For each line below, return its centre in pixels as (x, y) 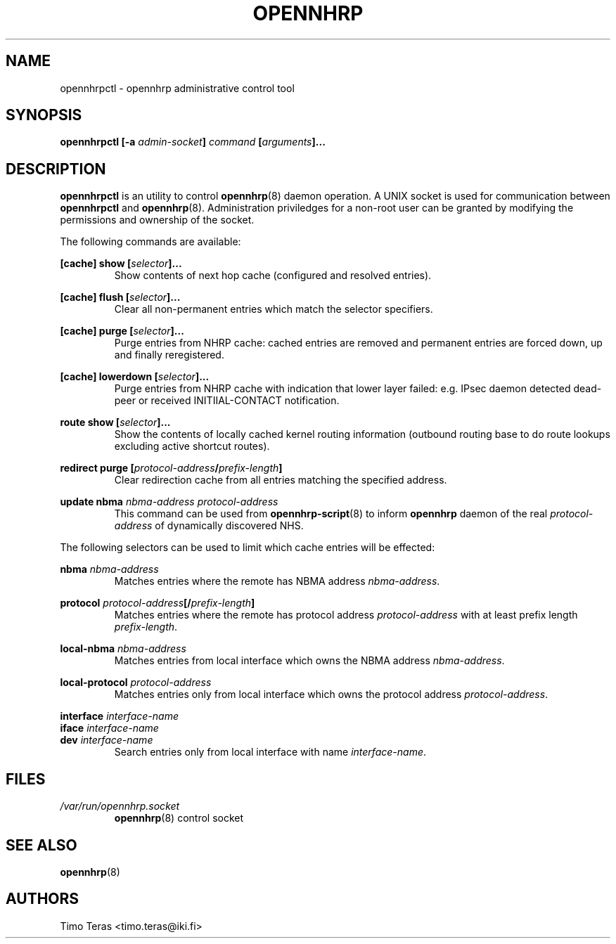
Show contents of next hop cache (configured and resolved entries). (273, 276)
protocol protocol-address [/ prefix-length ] (158, 603)
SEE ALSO (41, 845)
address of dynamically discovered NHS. (209, 526)
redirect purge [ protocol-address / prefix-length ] (171, 468)
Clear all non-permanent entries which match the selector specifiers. (274, 309)
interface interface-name (119, 716)
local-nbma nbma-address (123, 649)
